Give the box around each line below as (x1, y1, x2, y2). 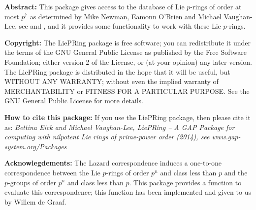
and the (224, 167, 248, 177)
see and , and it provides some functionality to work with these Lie (19, 21, 221, 31)
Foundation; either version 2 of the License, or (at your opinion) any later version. (4, 56, 252, 67)
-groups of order (8, 177, 56, 187)
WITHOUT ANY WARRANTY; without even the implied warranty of (4, 76, 219, 86)
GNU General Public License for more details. (4, 95, 144, 106)
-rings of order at (190, 1, 242, 11)
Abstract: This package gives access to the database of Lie (4, 1, 185, 11)
